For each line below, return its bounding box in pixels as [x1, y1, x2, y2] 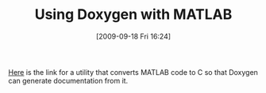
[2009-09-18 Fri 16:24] [95, 32, 172, 41]
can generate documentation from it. [8, 76, 129, 85]
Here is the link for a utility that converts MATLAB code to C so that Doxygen [8, 67, 258, 76]
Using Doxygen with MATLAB [34, 6, 233, 24]
